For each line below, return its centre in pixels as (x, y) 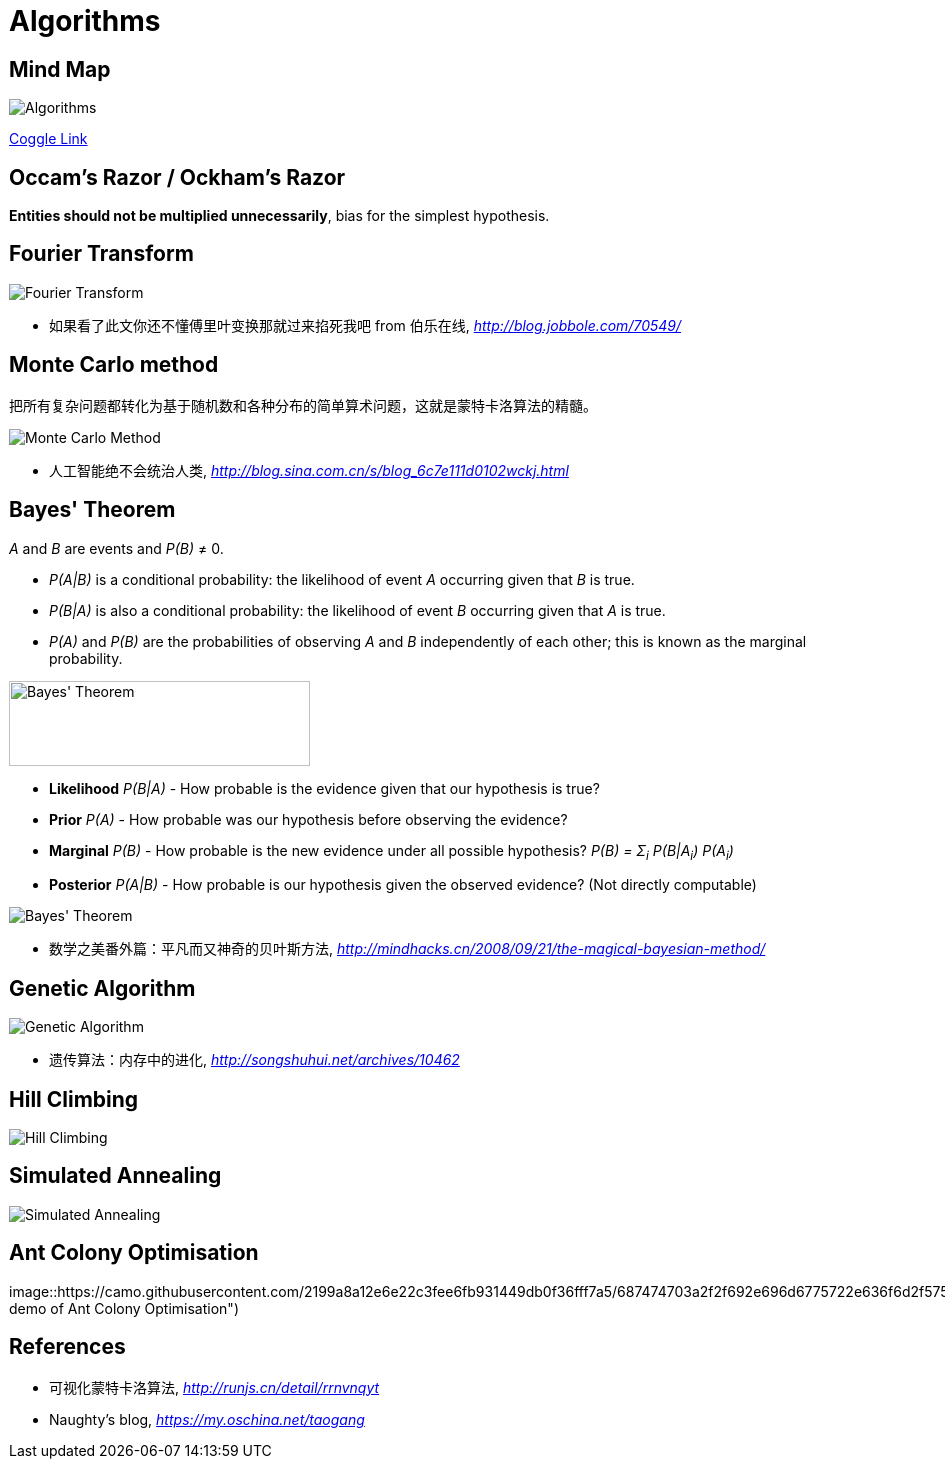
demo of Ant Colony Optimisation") (124, 1308)
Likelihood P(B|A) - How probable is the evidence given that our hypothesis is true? (324, 788)
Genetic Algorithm (102, 988)
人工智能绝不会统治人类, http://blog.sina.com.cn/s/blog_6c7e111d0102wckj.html (309, 470)
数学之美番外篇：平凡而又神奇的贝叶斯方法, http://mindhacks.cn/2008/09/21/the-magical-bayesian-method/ (407, 949)
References (67, 1347)
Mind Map (60, 69)
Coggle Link (48, 139)
